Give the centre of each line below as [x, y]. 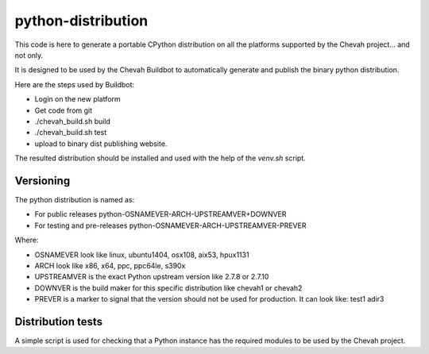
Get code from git [64, 110]
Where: [27, 240]
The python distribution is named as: [75, 199]
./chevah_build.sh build [73, 121]
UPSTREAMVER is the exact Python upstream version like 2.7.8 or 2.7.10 [152, 277]
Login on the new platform [77, 99]
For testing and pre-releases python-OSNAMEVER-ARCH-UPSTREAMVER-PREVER [170, 225]
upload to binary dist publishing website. [101, 144]
